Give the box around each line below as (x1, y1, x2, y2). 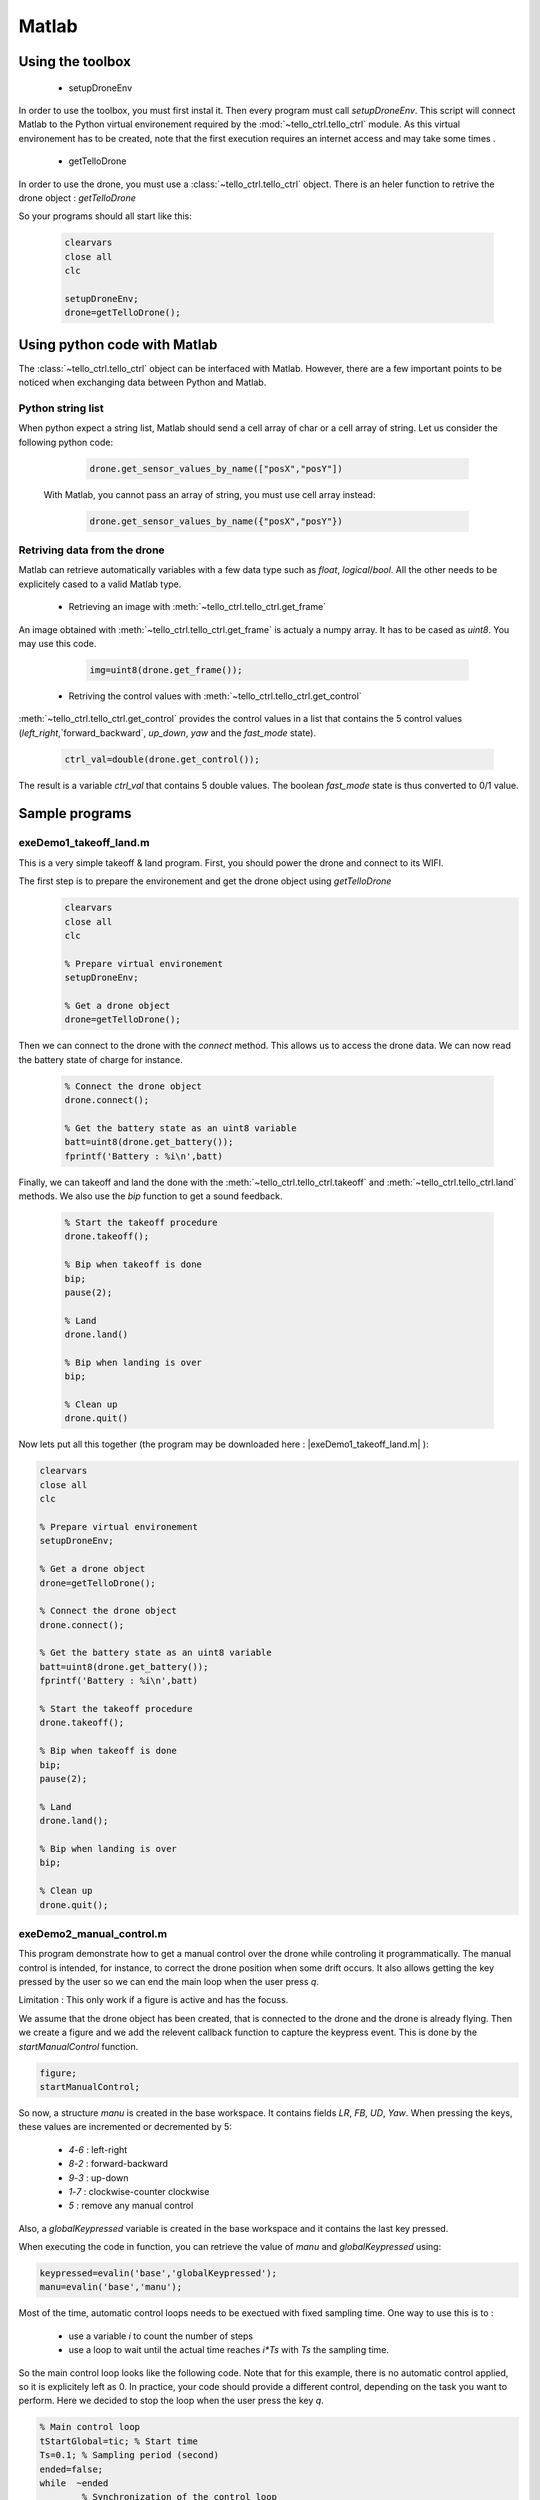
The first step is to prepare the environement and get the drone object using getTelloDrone (18, 875, 392, 887)
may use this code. (18, 637, 97, 649)
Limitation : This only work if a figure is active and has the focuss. (18, 1994, 289, 2006)
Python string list (18, 401, 104, 415)
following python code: (18, 436, 114, 448)
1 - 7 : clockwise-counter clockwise (68, 2185, 210, 2197)
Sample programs (18, 805, 132, 822)
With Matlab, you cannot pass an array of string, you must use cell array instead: (43, 488, 376, 500)
